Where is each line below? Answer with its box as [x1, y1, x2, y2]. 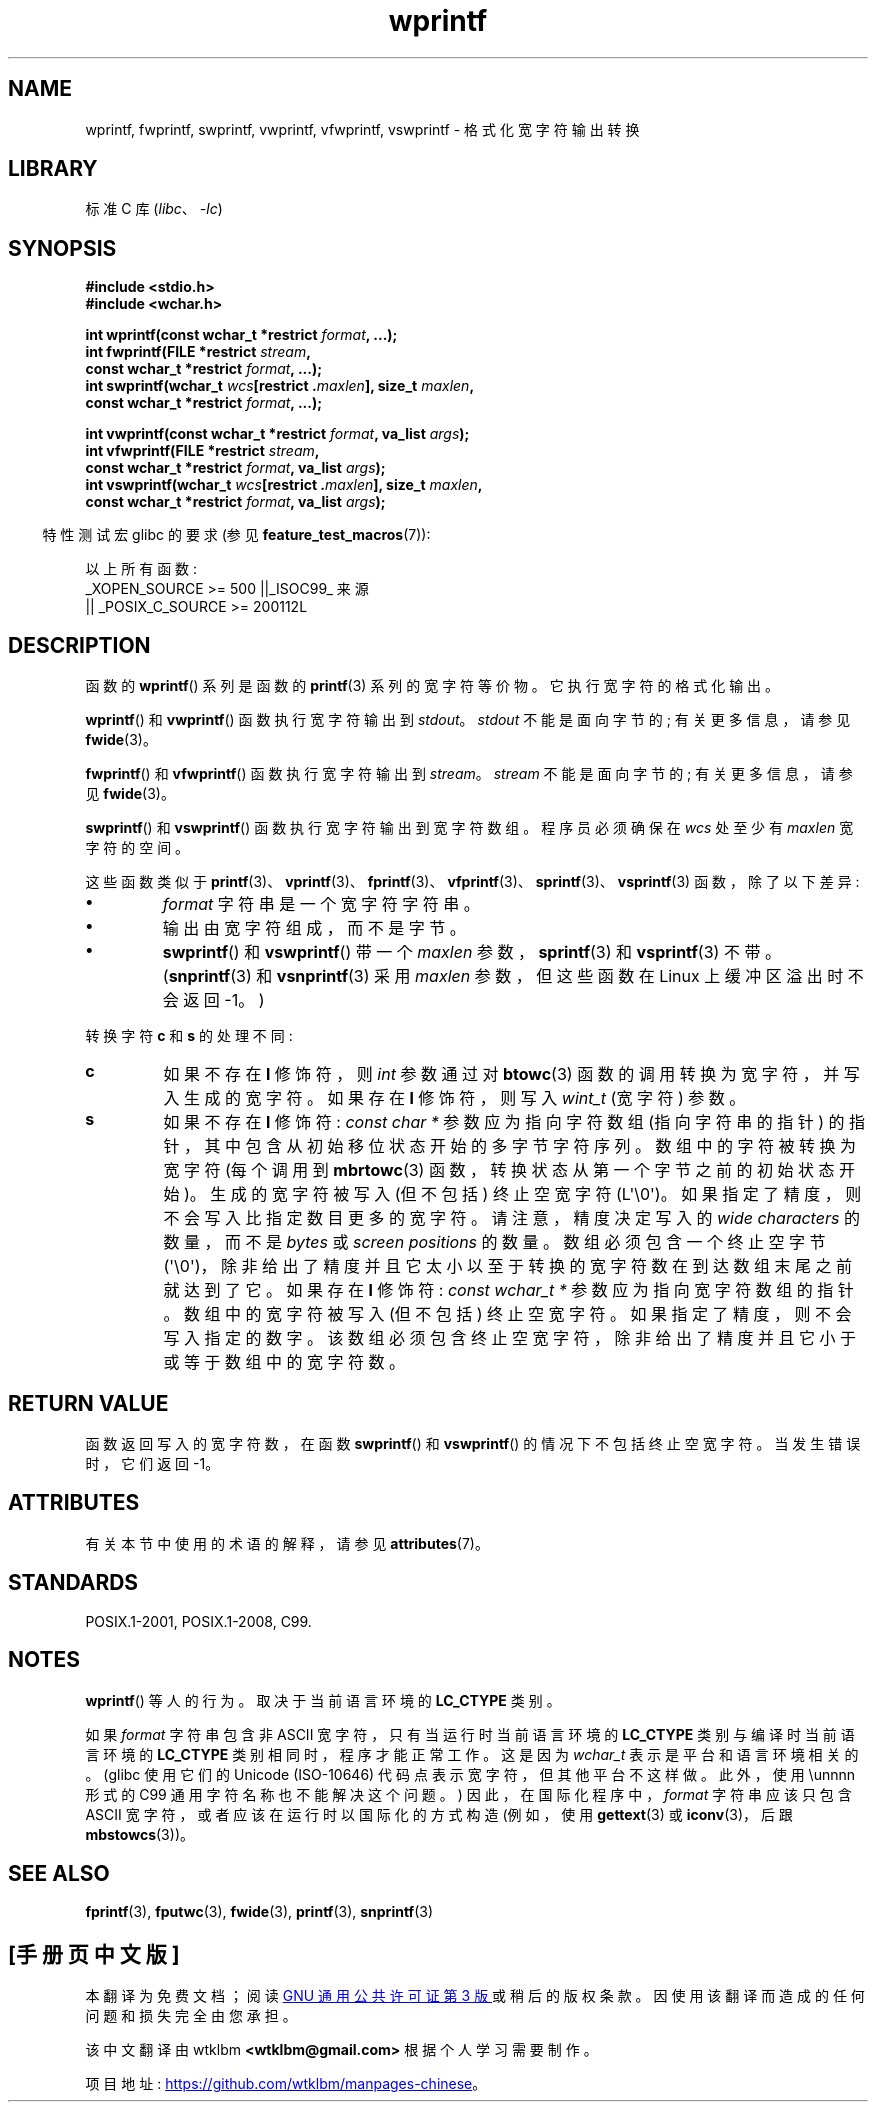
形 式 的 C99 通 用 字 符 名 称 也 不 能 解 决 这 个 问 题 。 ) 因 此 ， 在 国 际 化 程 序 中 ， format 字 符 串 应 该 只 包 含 [85, 1785, 852, 1803]
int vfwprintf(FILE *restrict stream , [85, 442, 320, 460]
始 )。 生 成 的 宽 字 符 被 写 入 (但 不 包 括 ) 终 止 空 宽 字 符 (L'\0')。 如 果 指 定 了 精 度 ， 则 [163, 1184, 862, 1205]
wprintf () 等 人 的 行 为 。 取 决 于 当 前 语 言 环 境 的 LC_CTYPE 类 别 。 [85, 1691, 561, 1709]
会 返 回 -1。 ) [162, 990, 265, 1011]
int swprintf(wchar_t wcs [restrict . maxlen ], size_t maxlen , [85, 377, 475, 395]
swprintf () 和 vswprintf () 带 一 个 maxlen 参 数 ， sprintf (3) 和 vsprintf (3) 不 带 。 [162, 942, 781, 963]
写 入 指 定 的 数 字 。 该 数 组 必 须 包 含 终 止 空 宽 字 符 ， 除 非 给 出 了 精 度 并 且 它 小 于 [163, 1328, 856, 1349]
